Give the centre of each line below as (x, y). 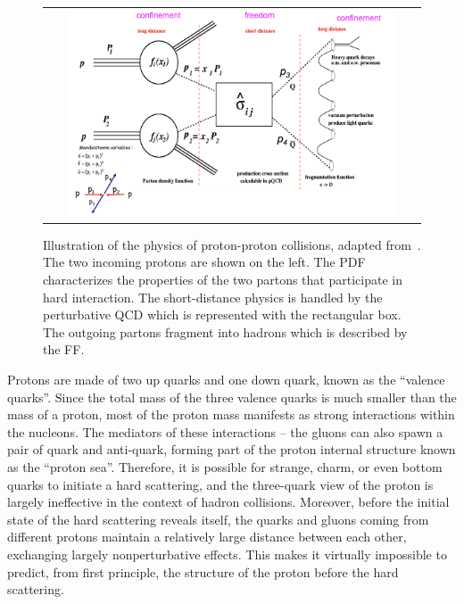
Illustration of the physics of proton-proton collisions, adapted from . (232, 244)
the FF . (64, 349)
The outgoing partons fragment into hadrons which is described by (225, 331)
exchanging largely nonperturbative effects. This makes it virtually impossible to (227, 554)
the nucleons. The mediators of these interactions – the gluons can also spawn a (225, 431)
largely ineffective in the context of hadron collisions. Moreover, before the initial (228, 502)
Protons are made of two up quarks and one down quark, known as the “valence (226, 379)
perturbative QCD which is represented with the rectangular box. (222, 314)
